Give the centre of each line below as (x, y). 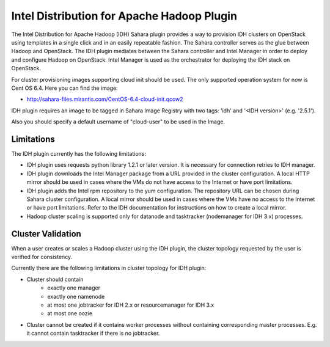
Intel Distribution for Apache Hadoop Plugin (124, 16)
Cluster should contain (55, 279)
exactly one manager (74, 288)
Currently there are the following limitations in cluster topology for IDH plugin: (109, 268)
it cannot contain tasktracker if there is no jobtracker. (93, 334)
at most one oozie (70, 313)
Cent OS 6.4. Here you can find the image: (65, 88)
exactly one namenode (76, 296)
